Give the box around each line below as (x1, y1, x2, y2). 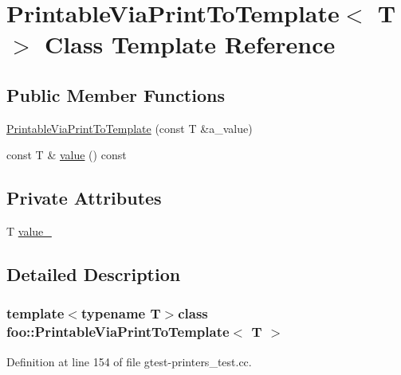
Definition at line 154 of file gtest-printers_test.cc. (6, 353, 252, 369)
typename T (81, 303, 161, 323)
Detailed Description (6, 262, 181, 287)
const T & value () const (6, 146, 127, 163)
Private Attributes (6, 186, 162, 210)
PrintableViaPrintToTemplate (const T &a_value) (6, 119, 253, 136)
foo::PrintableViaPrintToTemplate (6, 322, 230, 342)
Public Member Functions (6, 82, 225, 107)
